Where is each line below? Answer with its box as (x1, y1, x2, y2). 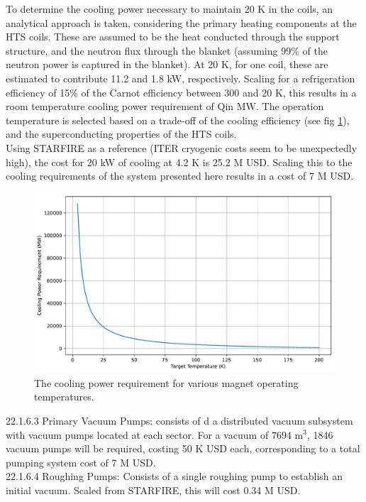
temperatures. (34, 389, 94, 404)
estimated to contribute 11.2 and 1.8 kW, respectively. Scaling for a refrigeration (6, 70, 355, 85)
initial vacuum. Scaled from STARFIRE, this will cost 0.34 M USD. (6, 482, 301, 497)
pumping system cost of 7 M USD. (6, 454, 156, 469)
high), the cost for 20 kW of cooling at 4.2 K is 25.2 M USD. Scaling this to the (6, 154, 353, 169)
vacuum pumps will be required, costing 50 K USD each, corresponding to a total (6, 441, 360, 456)
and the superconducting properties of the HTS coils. (6, 126, 237, 141)
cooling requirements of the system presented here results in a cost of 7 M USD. (6, 168, 354, 183)
